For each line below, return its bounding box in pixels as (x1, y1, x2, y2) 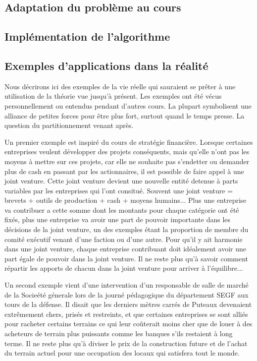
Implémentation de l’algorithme (4, 29, 170, 44)
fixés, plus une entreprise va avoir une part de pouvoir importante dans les (4, 214, 231, 225)
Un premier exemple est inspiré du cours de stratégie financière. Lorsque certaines (4, 136, 253, 147)
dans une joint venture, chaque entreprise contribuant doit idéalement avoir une (4, 243, 247, 254)
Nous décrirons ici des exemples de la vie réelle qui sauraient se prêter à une (4, 81, 236, 91)
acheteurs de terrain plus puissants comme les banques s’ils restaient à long (4, 328, 233, 339)
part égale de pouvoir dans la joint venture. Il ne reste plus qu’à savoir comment (4, 253, 249, 263)
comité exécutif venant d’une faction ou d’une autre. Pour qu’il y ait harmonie (4, 234, 243, 244)
